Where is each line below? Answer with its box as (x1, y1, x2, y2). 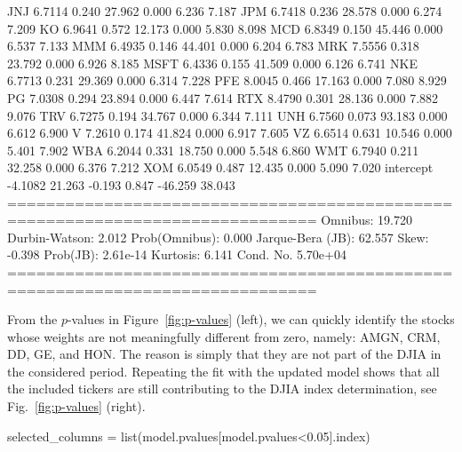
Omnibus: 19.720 (321, 210, 412, 229)
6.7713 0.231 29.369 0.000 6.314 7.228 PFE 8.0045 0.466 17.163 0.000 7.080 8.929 (7, 71, 447, 90)
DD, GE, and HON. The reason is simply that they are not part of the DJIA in (7, 345, 442, 363)
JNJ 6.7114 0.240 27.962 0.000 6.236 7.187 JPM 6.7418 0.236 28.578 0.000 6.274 (7, 2, 442, 20)
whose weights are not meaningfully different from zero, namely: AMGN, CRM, (7, 327, 441, 345)
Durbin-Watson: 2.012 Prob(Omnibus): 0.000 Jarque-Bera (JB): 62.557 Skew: (7, 227, 429, 246)
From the (7, 310, 58, 329)
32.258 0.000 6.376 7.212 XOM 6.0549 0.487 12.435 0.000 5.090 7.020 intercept (7, 158, 434, 177)
